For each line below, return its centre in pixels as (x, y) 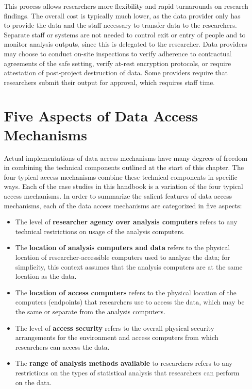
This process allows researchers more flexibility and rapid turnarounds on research (126, 6)
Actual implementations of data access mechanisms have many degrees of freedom (126, 158)
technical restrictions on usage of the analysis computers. (100, 231)
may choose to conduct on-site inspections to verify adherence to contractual (118, 53)
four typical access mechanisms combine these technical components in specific (121, 177)
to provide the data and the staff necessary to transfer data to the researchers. (120, 25)
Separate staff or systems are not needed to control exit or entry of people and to (125, 34)
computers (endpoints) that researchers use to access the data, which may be (130, 302)
